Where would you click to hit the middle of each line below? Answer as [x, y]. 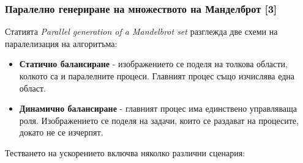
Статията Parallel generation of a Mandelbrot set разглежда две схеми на [141, 31]
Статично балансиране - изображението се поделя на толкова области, [153, 64]
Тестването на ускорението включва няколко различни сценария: [125, 152]
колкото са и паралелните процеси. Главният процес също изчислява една [157, 76]
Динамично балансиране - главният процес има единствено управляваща [158, 108]
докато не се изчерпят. [61, 132]
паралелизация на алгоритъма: [61, 43]
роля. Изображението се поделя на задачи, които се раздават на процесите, [159, 120]
